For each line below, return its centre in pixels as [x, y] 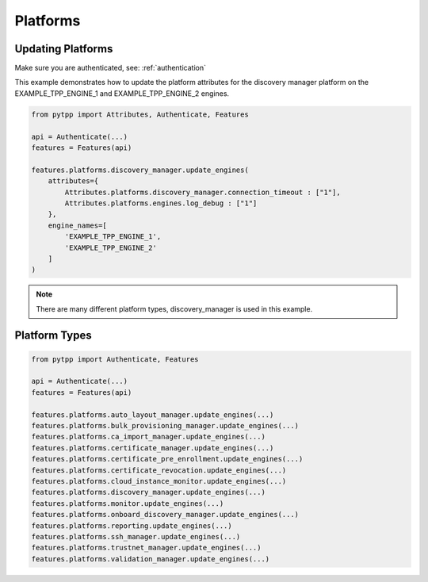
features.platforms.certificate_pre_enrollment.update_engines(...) [167, 459]
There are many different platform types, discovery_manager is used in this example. [174, 308]
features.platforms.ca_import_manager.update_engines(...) [148, 437]
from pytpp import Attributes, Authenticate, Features [140, 114]
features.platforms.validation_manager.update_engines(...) [151, 559]
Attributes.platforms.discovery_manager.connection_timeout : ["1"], [203, 192]
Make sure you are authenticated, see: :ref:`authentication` [110, 68]
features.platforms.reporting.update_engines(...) [132, 526]
